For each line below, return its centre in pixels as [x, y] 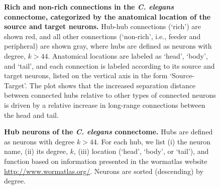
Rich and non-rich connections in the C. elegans [89, 7]
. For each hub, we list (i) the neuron [154, 141]
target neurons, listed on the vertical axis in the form [86, 75]
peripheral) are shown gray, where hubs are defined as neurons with [108, 46]
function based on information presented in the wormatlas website [106, 161]
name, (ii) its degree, [36, 151]
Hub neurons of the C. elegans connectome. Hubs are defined [108, 132]
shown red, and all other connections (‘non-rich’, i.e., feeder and [102, 36]
